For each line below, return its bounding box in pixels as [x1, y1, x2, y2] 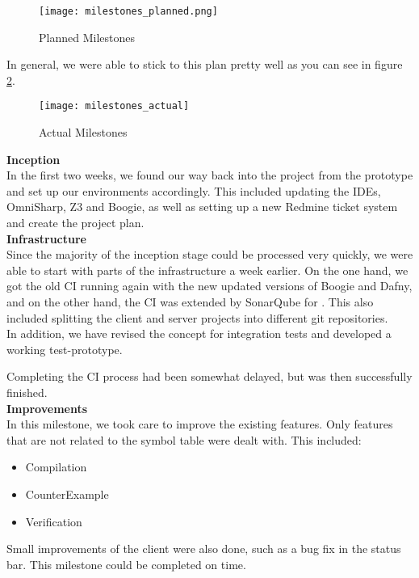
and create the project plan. [6, 214, 145, 231]
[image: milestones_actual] [39, 100, 190, 112]
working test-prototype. [6, 340, 123, 357]
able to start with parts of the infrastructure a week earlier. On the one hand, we [6, 261, 409, 278]
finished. [6, 384, 48, 400]
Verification [25, 513, 82, 529]
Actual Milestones [39, 124, 128, 141]
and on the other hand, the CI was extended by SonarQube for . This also [6, 293, 374, 310]
